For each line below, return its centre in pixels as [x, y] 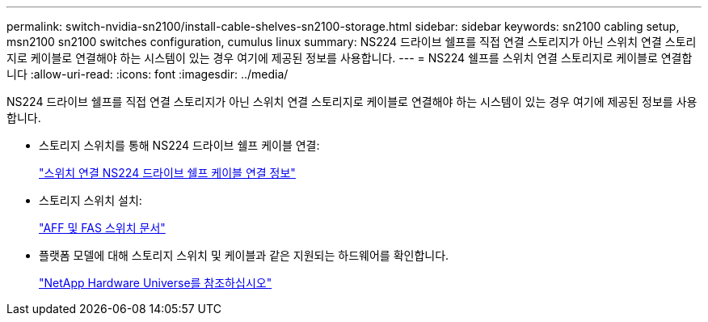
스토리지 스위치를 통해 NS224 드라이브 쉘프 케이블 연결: [179, 145]
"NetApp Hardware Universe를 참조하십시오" [156, 283]
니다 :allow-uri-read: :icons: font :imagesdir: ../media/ [147, 74]
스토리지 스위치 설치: [91, 200]
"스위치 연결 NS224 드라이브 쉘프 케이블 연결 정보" [167, 173]
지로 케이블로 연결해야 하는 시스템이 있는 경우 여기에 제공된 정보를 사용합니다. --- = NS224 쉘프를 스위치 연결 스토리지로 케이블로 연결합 [350, 58]
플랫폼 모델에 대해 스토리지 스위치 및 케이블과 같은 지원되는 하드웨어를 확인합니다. [244, 255]
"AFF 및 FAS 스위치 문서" [102, 228]
